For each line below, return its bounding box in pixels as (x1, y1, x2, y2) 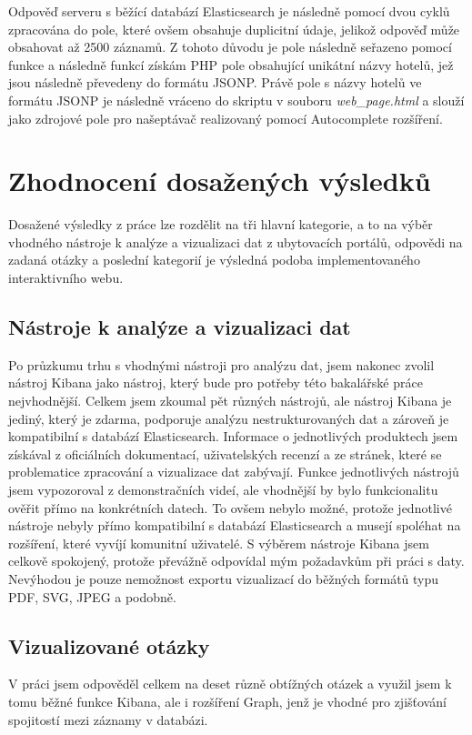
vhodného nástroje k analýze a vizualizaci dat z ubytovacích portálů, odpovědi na (8, 232, 463, 251)
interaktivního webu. (8, 268, 124, 287)
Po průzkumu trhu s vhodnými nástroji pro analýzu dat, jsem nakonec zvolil (8, 355, 435, 374)
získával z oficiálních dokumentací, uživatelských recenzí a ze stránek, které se (8, 444, 442, 463)
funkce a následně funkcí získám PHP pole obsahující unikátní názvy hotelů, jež (8, 55, 454, 74)
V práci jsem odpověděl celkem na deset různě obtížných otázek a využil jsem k (8, 674, 452, 693)
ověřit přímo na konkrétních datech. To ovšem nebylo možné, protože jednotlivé (8, 498, 452, 517)
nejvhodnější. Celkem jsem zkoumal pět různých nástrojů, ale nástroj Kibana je (8, 391, 452, 410)
